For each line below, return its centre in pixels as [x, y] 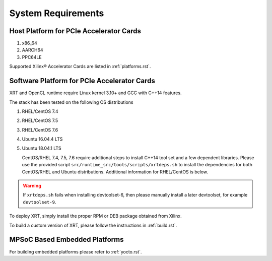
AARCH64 [32, 50]
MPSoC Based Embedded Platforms [66, 240]
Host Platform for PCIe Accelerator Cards [75, 31]
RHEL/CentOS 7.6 [40, 130]
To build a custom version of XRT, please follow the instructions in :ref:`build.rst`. [93, 225]
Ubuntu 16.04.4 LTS [42, 139]
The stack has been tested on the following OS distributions [71, 102]
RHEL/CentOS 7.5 [40, 120]
